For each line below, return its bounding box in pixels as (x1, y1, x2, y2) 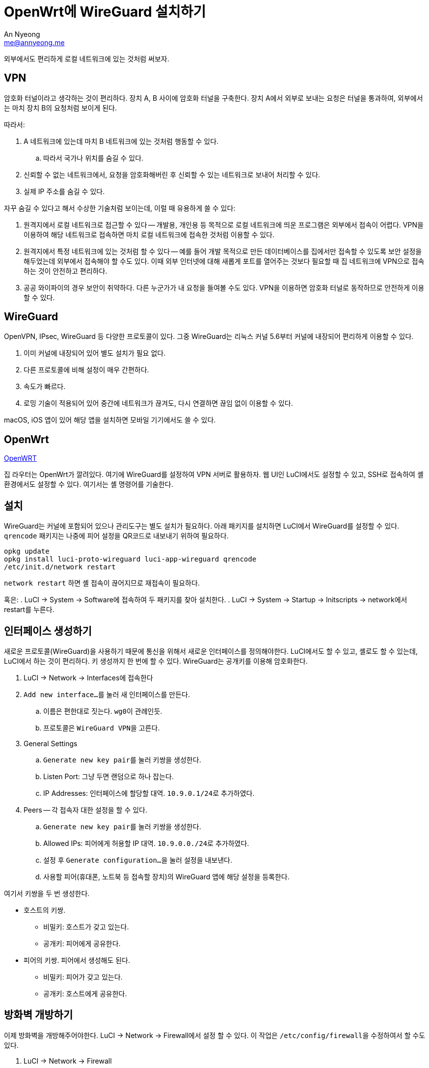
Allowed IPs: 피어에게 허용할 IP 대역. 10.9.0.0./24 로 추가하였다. (43, 839, 249, 847)
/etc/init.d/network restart (4, 563, 116, 571)
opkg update (4, 547, 50, 556)
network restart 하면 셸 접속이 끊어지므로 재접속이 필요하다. (4, 579, 200, 588)
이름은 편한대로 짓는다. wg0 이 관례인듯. (43, 706, 162, 715)
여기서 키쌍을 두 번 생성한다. (4, 889, 90, 898)
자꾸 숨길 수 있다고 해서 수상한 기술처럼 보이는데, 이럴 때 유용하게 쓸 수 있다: (4, 203, 236, 212)
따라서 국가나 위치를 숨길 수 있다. (43, 153, 144, 162)
